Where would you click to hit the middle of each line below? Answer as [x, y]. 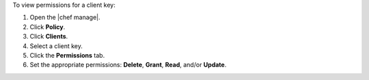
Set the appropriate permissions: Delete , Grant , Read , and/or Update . [128, 65]
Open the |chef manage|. [65, 18]
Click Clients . [49, 37]
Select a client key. [56, 46]
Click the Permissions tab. [67, 55]
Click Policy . [47, 26]
